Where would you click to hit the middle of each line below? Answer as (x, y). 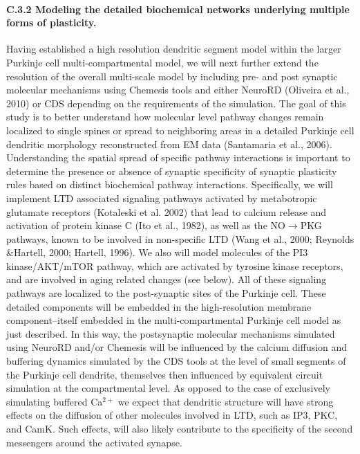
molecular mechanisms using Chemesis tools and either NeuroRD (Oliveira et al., (178, 90)
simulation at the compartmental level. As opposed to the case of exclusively (168, 388)
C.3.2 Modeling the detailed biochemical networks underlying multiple (178, 9)
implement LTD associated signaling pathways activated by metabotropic (162, 198)
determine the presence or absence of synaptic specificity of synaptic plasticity (172, 171)
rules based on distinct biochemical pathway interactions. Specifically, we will (170, 184)
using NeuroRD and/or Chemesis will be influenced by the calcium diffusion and (177, 347)
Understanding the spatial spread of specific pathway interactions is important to (178, 157)
